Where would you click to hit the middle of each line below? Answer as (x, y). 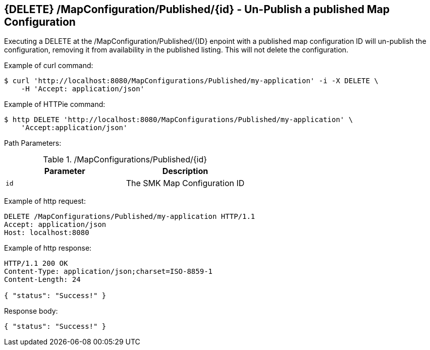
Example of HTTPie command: (55, 104)
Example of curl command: (49, 66)
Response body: (31, 311)
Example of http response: (48, 248)
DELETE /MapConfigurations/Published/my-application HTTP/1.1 (130, 217)
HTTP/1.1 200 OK (36, 264)
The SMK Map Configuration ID (185, 183)
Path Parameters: (33, 143)
